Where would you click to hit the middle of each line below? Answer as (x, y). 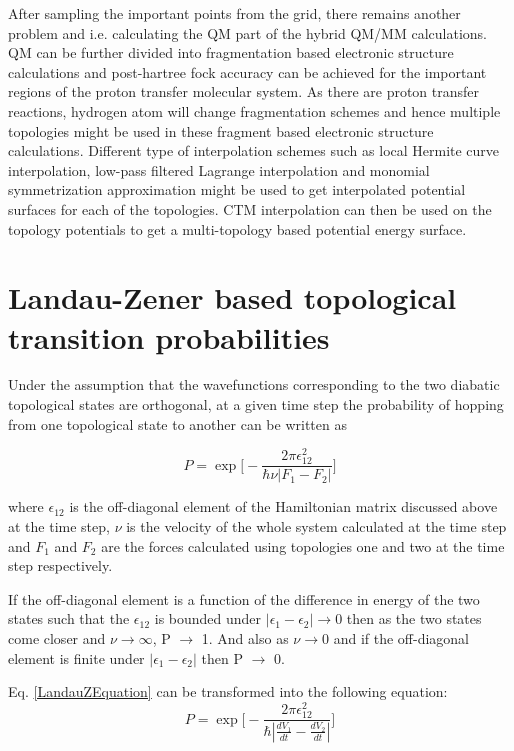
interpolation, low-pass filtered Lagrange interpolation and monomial (219, 169)
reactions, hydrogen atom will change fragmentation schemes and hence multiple (254, 110)
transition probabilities (169, 336)
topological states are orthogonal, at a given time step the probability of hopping (256, 404)
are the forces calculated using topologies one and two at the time (303, 545)
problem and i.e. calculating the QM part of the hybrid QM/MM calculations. (247, 32)
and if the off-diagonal (401, 638)
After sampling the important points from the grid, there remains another (234, 13)
